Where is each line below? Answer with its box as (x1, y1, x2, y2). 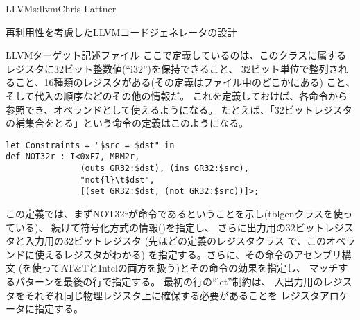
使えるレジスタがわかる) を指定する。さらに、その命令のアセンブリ (34, 247, 342, 261)
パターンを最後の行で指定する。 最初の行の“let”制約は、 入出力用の (15, 274, 323, 288)
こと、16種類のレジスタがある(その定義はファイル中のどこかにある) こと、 (15, 75, 356, 89)
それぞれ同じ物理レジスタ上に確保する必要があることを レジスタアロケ (24, 287, 349, 302)
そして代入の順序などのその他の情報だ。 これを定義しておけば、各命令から (6, 88, 348, 103)
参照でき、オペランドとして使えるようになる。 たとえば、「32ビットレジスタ (6, 102, 352, 116)
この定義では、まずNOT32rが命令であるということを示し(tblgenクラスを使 (6, 206, 343, 221)
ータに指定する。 (6, 301, 83, 316)
